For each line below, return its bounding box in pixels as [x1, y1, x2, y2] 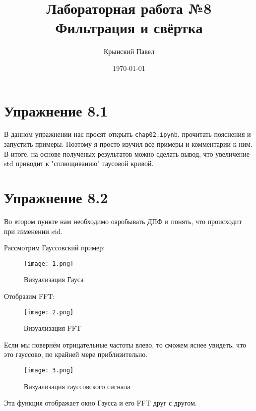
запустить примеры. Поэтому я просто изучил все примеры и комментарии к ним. [4, 139, 253, 149]
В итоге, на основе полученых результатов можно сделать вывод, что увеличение [4, 148, 250, 159]
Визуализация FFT [24, 323, 81, 333]
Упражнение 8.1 [4, 100, 108, 120]
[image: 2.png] [24, 308, 74, 316]
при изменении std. [4, 226, 63, 236]
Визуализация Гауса [24, 274, 84, 285]
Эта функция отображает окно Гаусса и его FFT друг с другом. [4, 398, 197, 408]
